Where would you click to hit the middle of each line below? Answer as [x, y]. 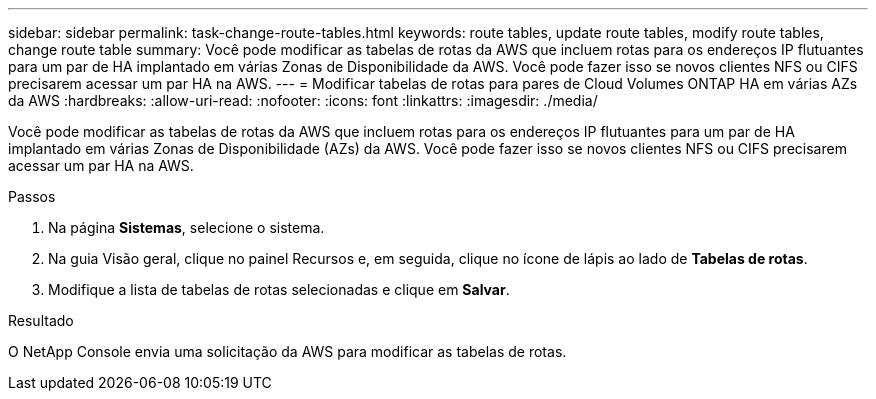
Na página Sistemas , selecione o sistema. [186, 227]
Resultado [41, 320]
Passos [32, 196]
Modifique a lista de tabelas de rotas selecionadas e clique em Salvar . [279, 289]
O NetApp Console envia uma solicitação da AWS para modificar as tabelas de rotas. [287, 351]
